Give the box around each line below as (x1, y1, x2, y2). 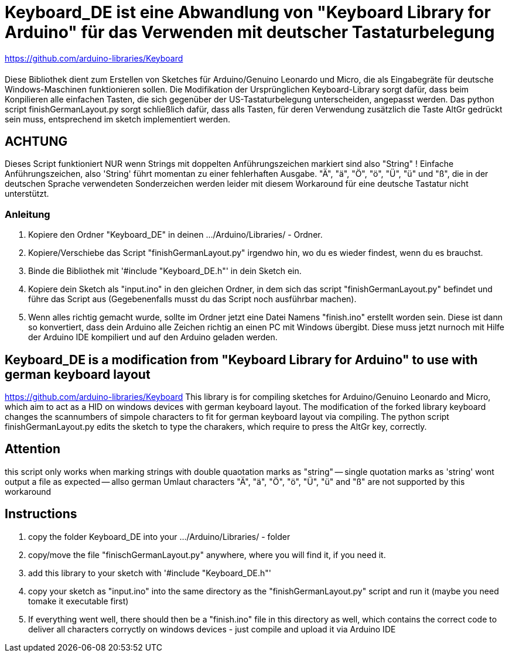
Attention (5, 442, 60, 457)
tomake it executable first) (28, 596, 129, 606)
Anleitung (5, 208, 50, 220)
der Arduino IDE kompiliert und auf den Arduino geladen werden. (28, 332, 278, 343)
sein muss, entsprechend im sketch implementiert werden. (5, 114, 230, 124)
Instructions (5, 507, 77, 522)
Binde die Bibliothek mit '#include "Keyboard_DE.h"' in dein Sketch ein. (28, 266, 302, 276)
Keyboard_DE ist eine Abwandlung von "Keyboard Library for (5, 2, 491, 22)
